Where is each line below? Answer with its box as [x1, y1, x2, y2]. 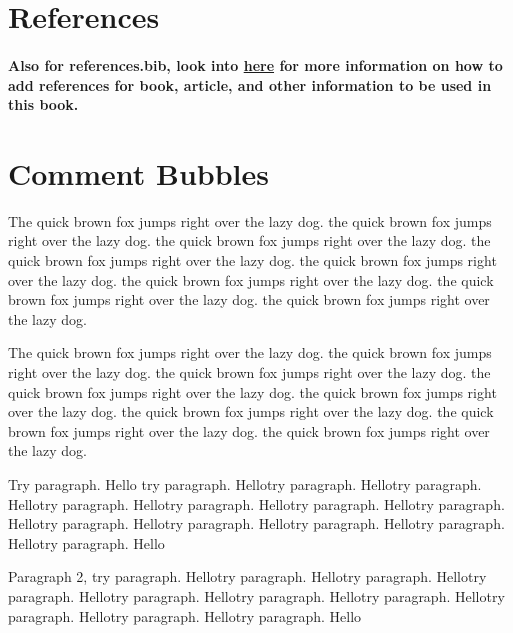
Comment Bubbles [8, 152, 269, 193]
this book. [8, 94, 79, 115]
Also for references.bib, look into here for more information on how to [8, 54, 503, 75]
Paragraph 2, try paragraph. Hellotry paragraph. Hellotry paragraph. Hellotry [8, 566, 487, 587]
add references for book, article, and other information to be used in [8, 74, 492, 95]
